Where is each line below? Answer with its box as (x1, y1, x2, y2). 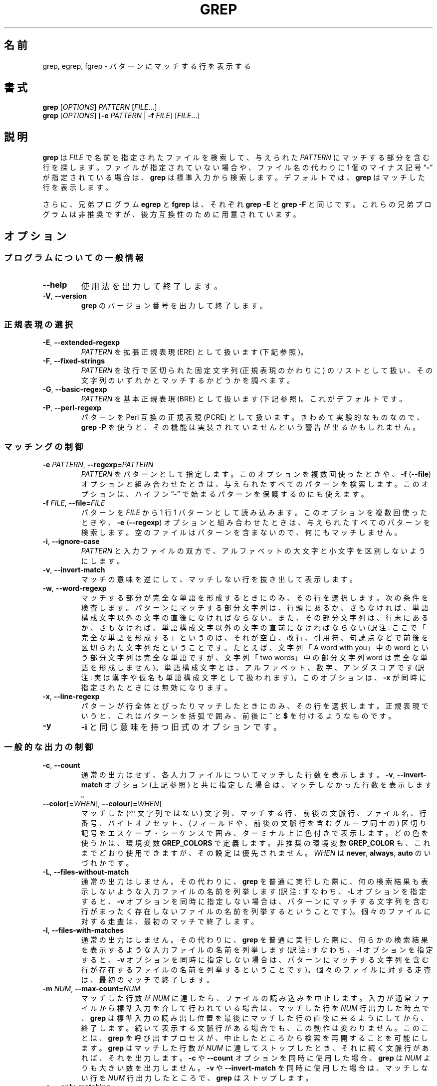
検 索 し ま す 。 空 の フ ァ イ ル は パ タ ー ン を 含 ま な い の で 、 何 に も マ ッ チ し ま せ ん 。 (81, 528, 402, 537)
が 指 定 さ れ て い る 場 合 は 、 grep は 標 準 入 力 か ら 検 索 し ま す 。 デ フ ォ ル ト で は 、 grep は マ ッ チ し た (42, 173, 425, 182)
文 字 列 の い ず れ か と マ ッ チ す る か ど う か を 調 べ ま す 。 (81, 376, 294, 385)
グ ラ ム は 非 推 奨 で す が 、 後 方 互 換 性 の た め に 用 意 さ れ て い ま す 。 (42, 210, 300, 219)
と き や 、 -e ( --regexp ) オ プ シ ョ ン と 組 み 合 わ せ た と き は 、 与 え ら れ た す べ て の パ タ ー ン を (81, 518, 431, 527)
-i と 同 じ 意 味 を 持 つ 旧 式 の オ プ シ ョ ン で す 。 (81, 722, 282, 732)
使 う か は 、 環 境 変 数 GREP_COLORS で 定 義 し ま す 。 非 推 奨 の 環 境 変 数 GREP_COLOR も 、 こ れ (81, 838, 431, 847)
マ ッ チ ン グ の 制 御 (4, 441, 83, 452)
